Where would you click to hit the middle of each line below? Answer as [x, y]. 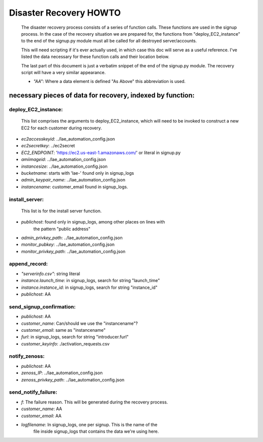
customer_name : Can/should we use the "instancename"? [80, 323]
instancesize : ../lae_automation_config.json [65, 166]
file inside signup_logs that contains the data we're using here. [96, 431]
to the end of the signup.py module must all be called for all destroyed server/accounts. [109, 41]
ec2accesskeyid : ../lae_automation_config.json [68, 139]
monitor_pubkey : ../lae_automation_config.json [68, 244]
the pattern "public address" [62, 229]
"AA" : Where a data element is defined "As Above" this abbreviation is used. [110, 81]
